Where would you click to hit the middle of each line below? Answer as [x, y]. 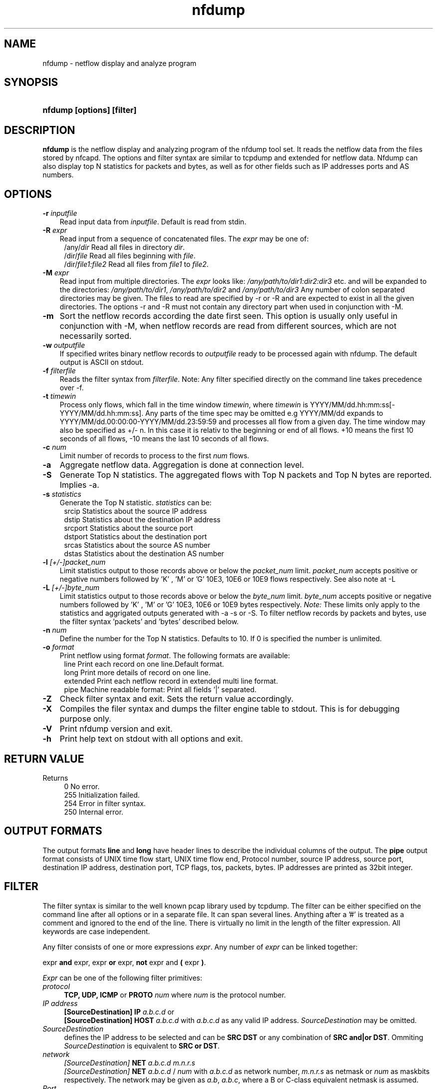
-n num [55, 630]
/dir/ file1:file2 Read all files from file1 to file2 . [136, 264]
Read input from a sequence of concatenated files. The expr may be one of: [184, 239]
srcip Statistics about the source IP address [135, 511]
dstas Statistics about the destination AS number [144, 554]
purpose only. [85, 719]
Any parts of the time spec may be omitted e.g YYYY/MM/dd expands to [264, 413]
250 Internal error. [94, 812]
